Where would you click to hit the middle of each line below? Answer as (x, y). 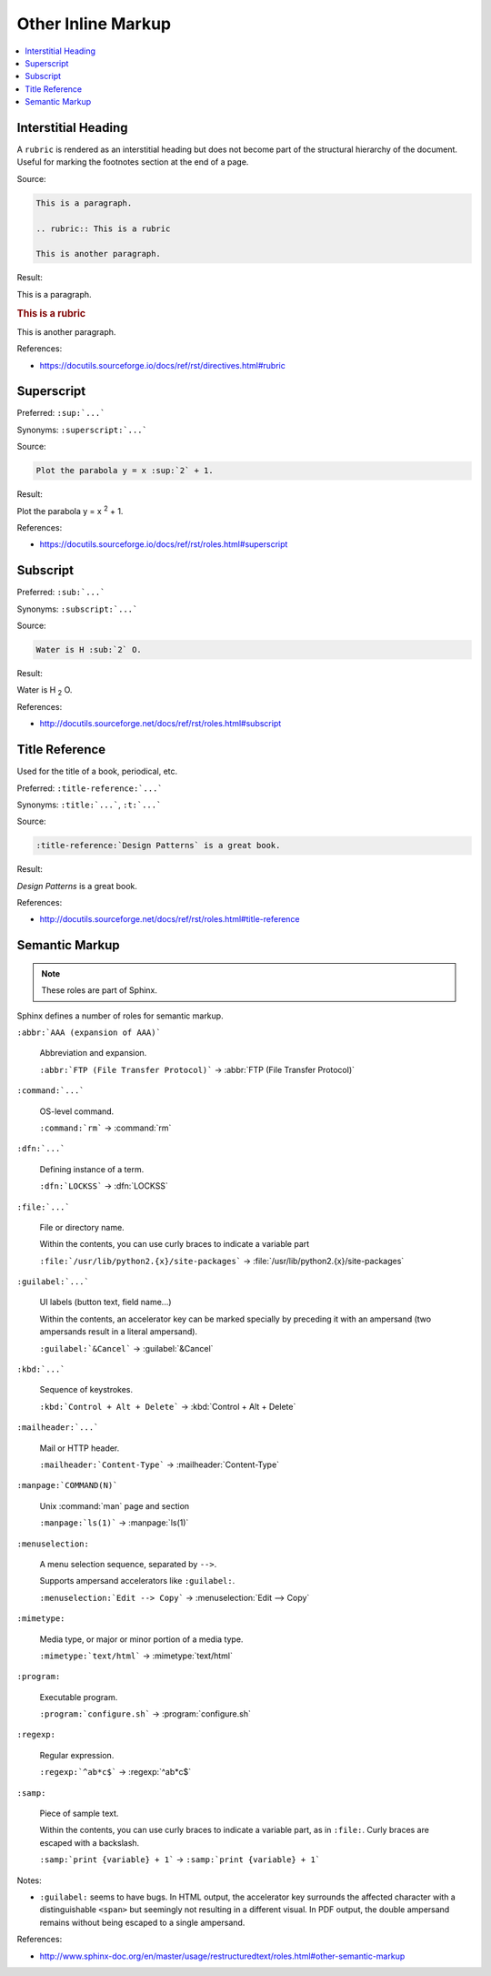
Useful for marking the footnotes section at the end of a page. (133, 162)
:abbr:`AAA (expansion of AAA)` (89, 1033)
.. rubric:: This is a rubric (103, 228)
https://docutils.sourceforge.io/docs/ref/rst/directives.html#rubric (162, 365)
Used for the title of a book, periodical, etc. (97, 771)
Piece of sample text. (79, 1814)
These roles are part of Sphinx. (100, 990)
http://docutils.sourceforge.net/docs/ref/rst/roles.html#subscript (160, 724)
